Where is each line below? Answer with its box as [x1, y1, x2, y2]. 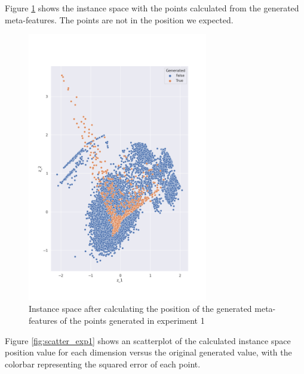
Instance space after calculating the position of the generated [29, 302, 252, 315]
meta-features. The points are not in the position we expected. [5, 13, 234, 26]
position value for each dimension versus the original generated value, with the [5, 346, 292, 358]
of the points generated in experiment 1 [60, 314, 205, 326]
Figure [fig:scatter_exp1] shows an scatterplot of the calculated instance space [5, 334, 291, 347]
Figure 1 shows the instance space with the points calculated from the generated [5, 2, 299, 14]
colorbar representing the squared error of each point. [5, 357, 201, 370]
